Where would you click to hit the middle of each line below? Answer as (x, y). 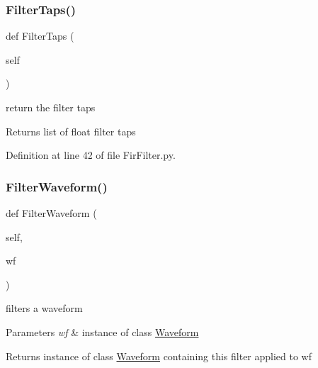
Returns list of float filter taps (71, 131)
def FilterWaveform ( (51, 213)
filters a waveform (44, 308)
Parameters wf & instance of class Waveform (102, 331)
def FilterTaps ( (40, 36)
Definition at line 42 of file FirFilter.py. (91, 155)
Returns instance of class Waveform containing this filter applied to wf (159, 356)
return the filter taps (51, 107)
